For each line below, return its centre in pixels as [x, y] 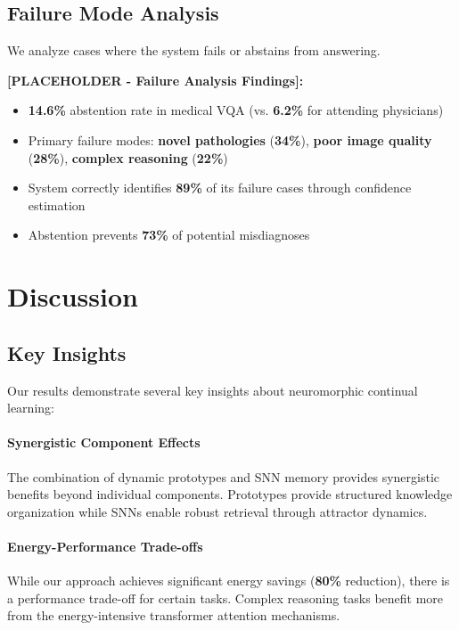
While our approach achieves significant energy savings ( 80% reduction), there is [229, 581]
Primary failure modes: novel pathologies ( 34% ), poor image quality [230, 139]
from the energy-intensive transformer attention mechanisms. [174, 615]
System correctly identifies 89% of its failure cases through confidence [220, 188]
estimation [57, 205]
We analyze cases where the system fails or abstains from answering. [194, 50]
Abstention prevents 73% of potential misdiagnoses [169, 235]
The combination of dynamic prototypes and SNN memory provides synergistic [224, 476]
